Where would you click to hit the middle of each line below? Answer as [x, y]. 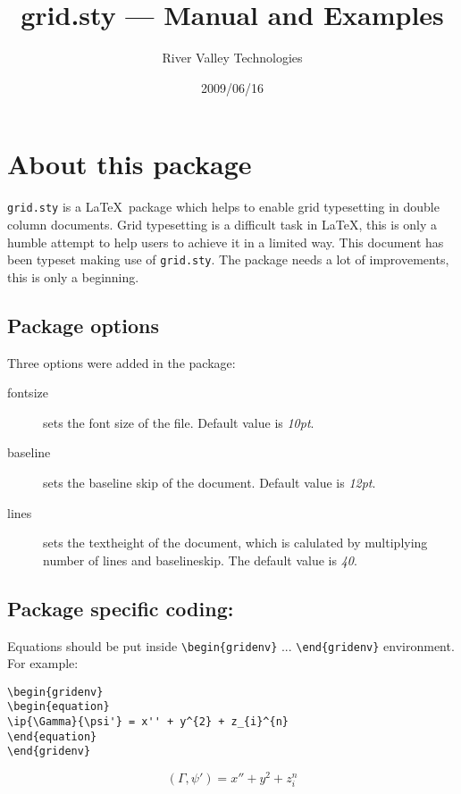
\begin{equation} [59, 707]
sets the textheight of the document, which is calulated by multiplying [235, 543]
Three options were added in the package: [122, 362]
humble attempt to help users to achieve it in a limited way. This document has [226, 242]
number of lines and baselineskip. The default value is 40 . [200, 560]
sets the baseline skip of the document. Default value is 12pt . [210, 482]
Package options [83, 325]
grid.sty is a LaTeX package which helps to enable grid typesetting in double [223, 207]
